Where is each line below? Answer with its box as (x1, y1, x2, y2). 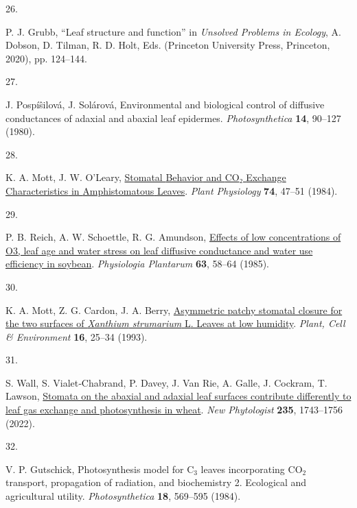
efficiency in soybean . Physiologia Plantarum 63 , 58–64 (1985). (5, 256, 269, 271)
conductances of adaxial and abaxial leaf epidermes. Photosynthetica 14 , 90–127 (5, 110, 341, 125)
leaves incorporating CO (200, 461, 303, 476)
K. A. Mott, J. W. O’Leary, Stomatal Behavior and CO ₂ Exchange (5, 170, 286, 184)
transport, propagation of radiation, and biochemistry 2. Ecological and (5, 475, 307, 489)
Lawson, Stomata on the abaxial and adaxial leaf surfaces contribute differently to (5, 389, 352, 403)
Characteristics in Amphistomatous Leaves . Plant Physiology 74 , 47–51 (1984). (5, 183, 338, 197)
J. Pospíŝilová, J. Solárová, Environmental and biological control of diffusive (5, 97, 325, 111)
